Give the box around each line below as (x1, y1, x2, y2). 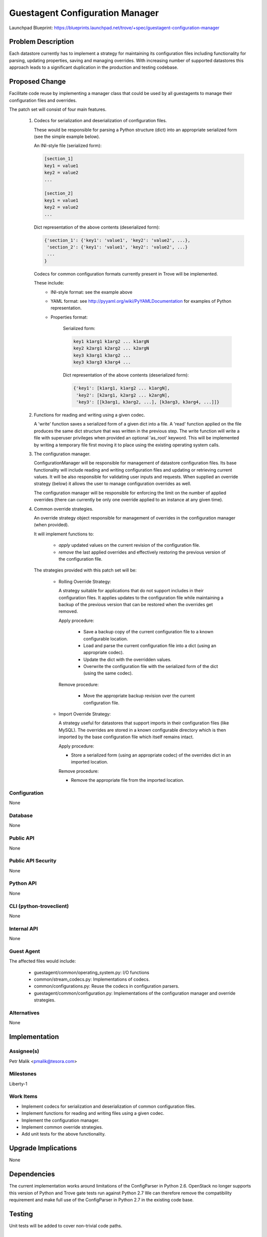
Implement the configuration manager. (21, 1117, 100, 1123)
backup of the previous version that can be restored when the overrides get (58, 601, 213, 607)
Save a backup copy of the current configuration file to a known (83, 629, 214, 635)
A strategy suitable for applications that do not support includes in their (58, 588, 204, 594)
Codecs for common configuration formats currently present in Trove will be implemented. (34, 271, 218, 277)
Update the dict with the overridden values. (83, 656, 172, 663)
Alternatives (9, 1009, 40, 1016)
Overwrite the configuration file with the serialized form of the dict (83, 664, 219, 669)
